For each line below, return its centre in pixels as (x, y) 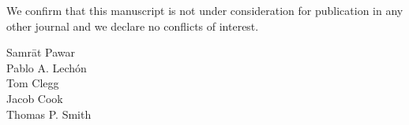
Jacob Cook (35, 98)
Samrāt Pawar (41, 52)
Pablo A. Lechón (47, 67)
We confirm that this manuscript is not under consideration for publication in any (205, 10)
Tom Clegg (33, 83)
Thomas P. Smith (49, 114)
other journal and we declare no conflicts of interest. (133, 26)
